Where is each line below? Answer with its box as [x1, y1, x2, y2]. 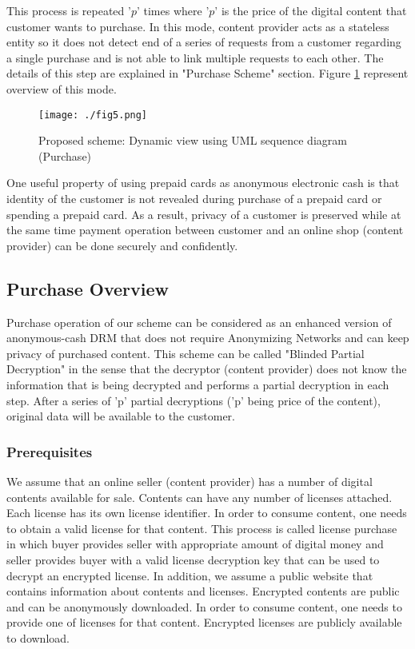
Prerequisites [6, 441, 93, 461]
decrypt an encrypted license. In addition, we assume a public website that [6, 567, 373, 583]
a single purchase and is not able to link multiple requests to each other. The [6, 49, 384, 66]
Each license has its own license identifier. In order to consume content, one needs [6, 504, 407, 521]
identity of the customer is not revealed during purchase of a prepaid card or [6, 190, 382, 206]
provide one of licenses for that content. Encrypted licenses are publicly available [6, 614, 402, 631]
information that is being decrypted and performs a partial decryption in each [6, 376, 389, 392]
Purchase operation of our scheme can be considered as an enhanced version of [6, 313, 392, 330]
